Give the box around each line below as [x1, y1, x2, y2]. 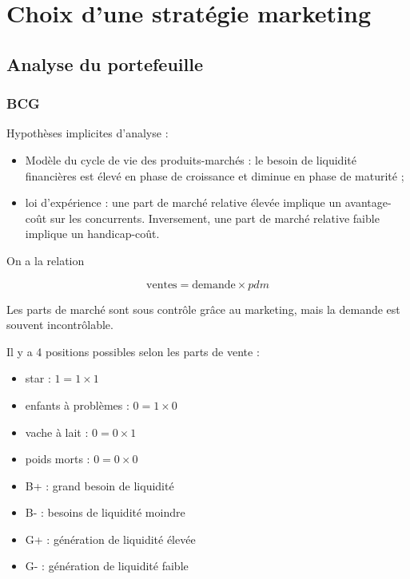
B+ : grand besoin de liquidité [25, 477, 174, 494]
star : [25, 370, 51, 387]
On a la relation [6, 252, 85, 268]
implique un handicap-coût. [25, 225, 160, 242]
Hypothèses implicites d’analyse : [6, 125, 169, 141]
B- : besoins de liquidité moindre [25, 504, 185, 521]
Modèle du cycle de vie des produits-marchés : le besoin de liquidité [25, 151, 356, 168]
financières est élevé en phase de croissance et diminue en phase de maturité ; [25, 167, 404, 184]
